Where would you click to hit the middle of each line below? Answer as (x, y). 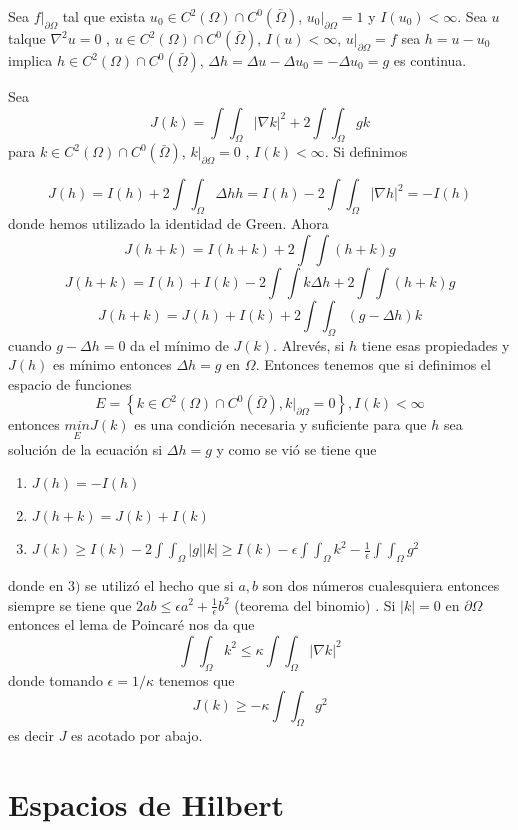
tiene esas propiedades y (435, 344)
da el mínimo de (179, 344)
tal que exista (104, 16)
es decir (31, 735)
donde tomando (55, 679)
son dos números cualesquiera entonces (381, 584)
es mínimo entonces (112, 364)
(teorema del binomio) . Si (315, 604)
